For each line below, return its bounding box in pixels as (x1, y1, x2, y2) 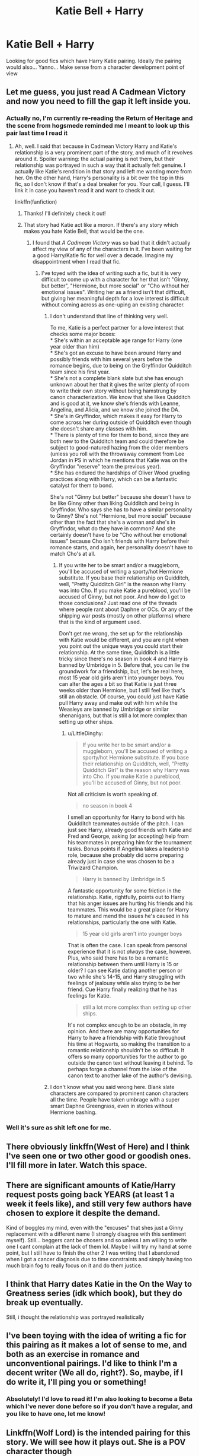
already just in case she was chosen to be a (68, 857, 175, 865)
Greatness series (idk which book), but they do (6, 1289, 182, 1299)
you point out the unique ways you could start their (59, 642, 184, 650)
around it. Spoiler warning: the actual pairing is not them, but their (14, 155, 176, 162)
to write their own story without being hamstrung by (50, 387, 177, 394)
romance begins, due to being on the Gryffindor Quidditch (50, 362, 192, 369)
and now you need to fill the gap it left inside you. (6, 96, 191, 106)
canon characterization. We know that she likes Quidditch (50, 393, 191, 400)
